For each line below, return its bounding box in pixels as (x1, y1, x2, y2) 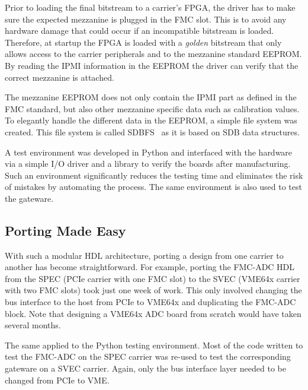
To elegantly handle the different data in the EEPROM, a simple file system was (5, 114, 297, 126)
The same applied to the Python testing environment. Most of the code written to (5, 338, 303, 351)
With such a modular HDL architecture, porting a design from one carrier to (5, 249, 284, 261)
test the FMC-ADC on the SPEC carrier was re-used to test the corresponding (5, 350, 291, 363)
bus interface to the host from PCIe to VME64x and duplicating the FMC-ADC (5, 296, 296, 308)
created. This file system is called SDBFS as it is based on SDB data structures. (5, 125, 300, 138)
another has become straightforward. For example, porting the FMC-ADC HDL (5, 261, 295, 273)
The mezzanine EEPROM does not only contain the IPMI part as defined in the (5, 91, 297, 103)
